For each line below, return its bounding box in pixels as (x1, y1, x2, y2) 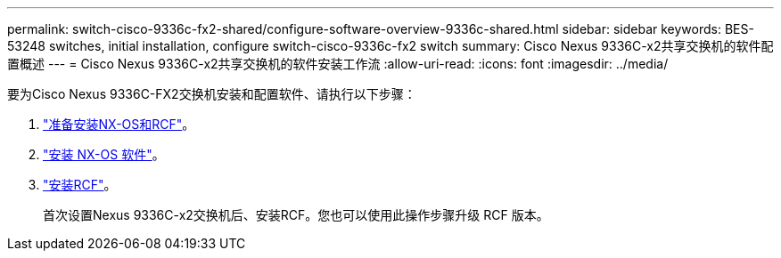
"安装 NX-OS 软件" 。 (43, 147, 165, 162)
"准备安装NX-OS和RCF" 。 (43, 117, 195, 132)
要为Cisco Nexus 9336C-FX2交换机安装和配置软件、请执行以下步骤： (7, 86, 416, 101)
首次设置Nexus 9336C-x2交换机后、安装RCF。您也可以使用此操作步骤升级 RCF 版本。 (43, 207, 549, 222)
